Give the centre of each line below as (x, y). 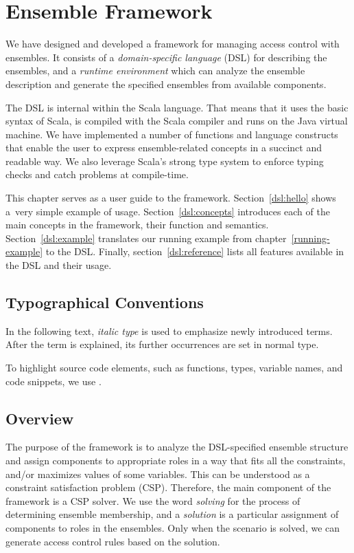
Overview (40, 418)
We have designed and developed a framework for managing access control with (173, 44)
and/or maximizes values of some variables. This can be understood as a (158, 474)
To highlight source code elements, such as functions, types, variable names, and (174, 368)
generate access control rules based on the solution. (113, 541)
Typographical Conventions (105, 302)
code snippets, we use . (54, 381)
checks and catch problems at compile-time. (97, 174)
